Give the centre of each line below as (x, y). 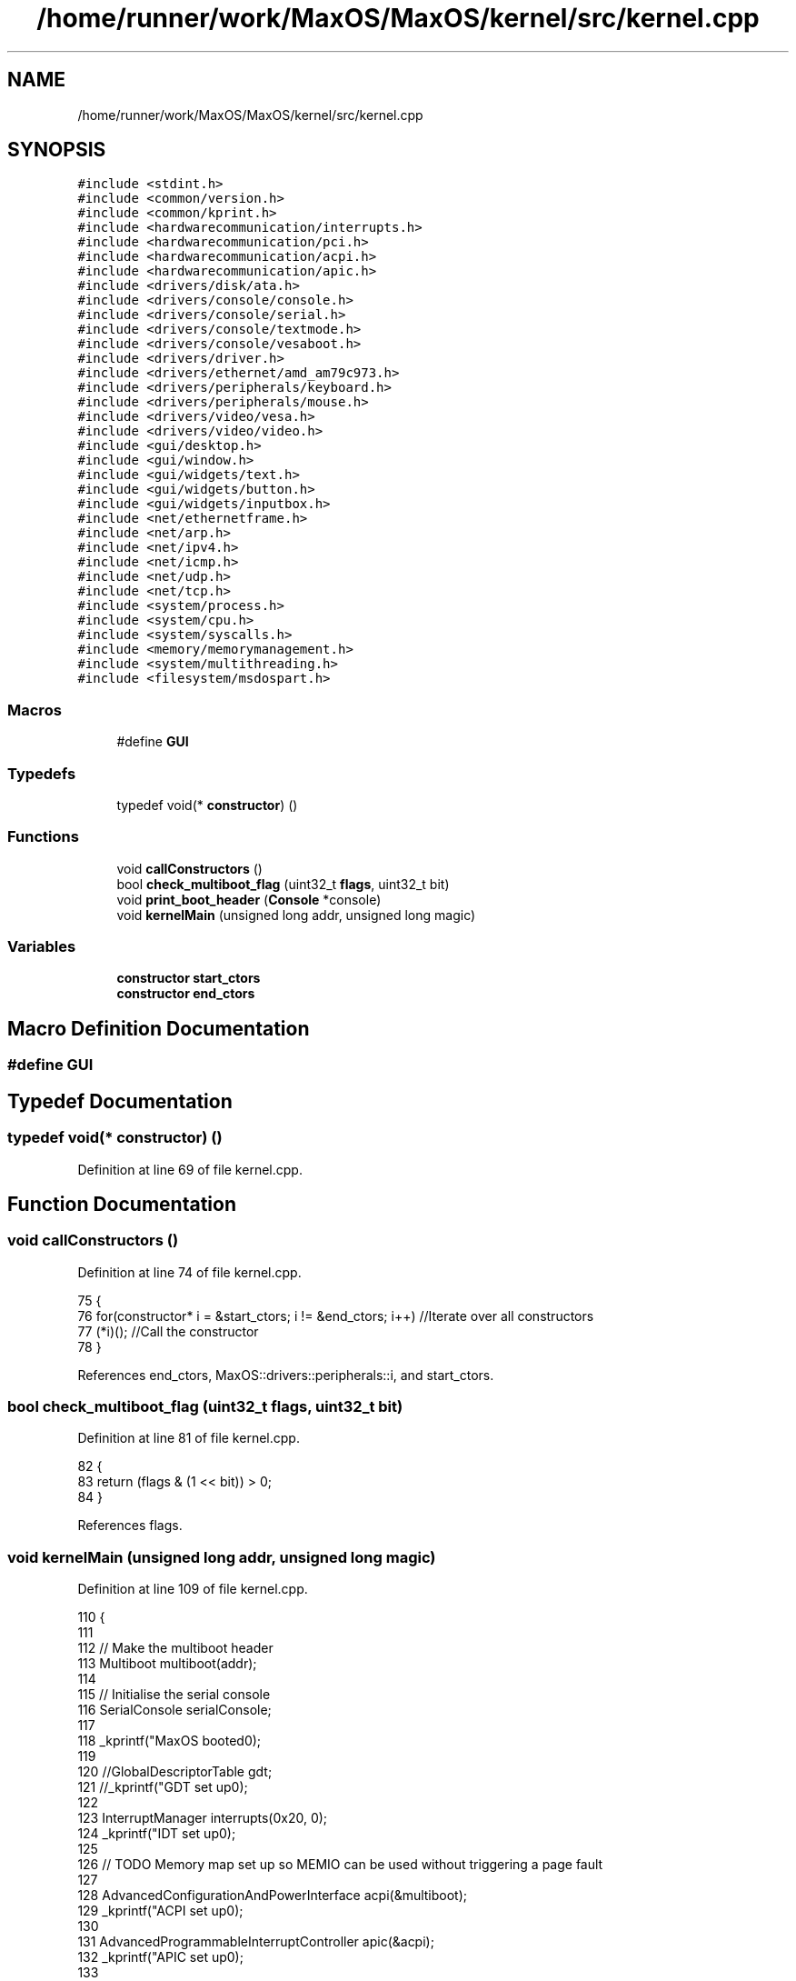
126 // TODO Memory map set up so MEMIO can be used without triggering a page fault (340, 1865)
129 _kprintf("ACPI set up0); (160, 1911)
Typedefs (42, 773)
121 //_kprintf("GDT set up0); (163, 1787)
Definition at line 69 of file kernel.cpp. (190, 1169)
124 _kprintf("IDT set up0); (157, 1834)
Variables (42, 947)
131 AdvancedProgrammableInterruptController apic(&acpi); (256, 1942)
